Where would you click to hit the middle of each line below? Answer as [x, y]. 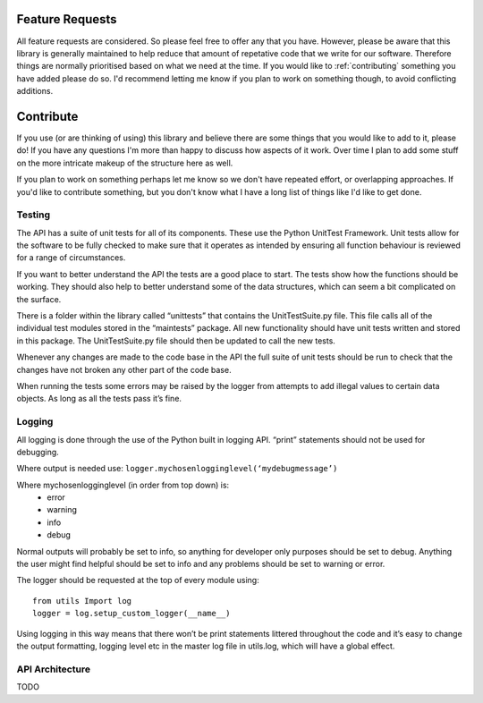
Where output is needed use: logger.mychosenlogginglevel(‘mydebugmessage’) [177, 469]
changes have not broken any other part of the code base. [124, 369]
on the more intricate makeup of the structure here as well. [125, 163]
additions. [35, 91]
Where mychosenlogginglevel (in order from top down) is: [123, 485]
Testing [34, 215]
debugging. [38, 452]
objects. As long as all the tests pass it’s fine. [99, 399]
